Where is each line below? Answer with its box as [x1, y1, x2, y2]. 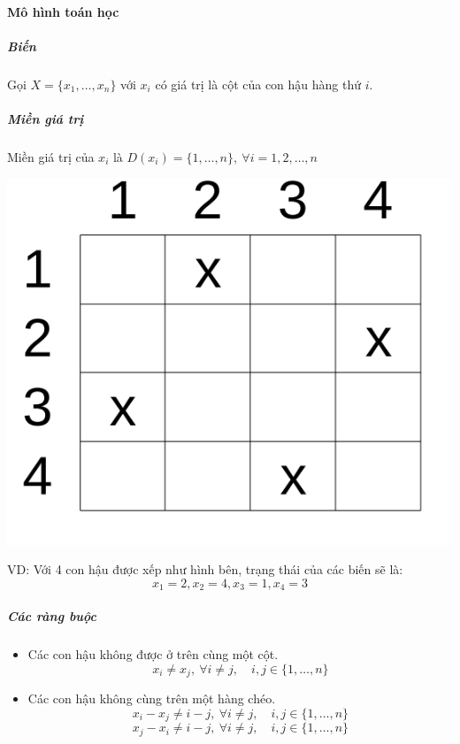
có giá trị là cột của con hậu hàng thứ [155, 74, 362, 93]
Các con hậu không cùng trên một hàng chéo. [27, 689, 276, 708]
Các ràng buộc [7, 607, 96, 625]
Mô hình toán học [7, 2, 119, 20]
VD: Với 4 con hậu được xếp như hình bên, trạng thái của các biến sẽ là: [7, 560, 403, 579]
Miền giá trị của [7, 147, 95, 165]
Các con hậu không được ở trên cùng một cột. [27, 645, 279, 663]
